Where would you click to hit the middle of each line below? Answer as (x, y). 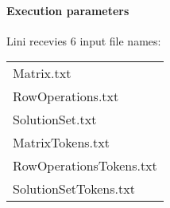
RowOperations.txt (66, 96)
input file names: (120, 40)
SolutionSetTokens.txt (74, 189)
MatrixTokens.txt (61, 143)
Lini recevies (37, 40)
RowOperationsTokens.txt (85, 166)
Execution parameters (68, 10)
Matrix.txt (42, 73)
